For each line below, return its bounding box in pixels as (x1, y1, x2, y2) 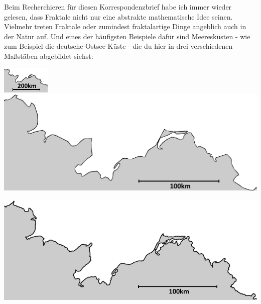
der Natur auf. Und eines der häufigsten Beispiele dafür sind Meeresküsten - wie (4, 31, 250, 41)
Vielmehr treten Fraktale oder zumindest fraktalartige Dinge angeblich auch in (4, 21, 246, 32)
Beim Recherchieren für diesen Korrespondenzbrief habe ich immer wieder (4, 2, 232, 12)
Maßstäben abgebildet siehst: (4, 50, 93, 61)
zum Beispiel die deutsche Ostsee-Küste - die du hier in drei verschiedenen (4, 41, 233, 51)
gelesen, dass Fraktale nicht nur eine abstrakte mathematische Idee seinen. (4, 11, 233, 22)
